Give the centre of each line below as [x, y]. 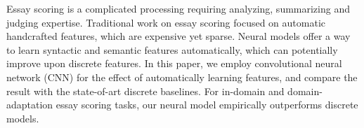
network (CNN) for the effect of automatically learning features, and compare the [182, 77]
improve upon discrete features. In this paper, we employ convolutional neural [174, 63]
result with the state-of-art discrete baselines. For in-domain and [145, 91]
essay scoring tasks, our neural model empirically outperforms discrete [207, 105]
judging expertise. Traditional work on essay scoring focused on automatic [166, 22]
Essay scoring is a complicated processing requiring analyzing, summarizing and [178, 8]
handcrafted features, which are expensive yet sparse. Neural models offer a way [178, 36]
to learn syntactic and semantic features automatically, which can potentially [172, 49]
